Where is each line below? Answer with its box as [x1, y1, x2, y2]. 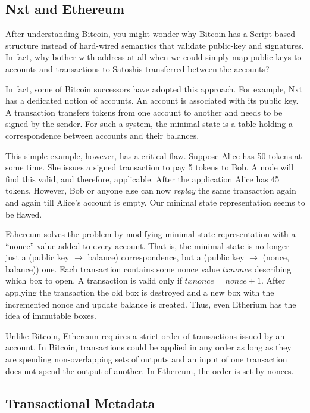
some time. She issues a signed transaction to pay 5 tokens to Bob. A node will [5, 161, 294, 173]
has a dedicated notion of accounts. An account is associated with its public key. [5, 94, 299, 107]
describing [254, 262, 292, 275]
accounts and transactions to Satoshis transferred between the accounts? [5, 62, 270, 74]
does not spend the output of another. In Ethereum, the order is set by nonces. [5, 364, 294, 377]
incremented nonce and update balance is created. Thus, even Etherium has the [5, 297, 296, 310]
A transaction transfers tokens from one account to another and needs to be [5, 105, 283, 118]
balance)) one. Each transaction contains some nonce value [5, 262, 220, 275]
